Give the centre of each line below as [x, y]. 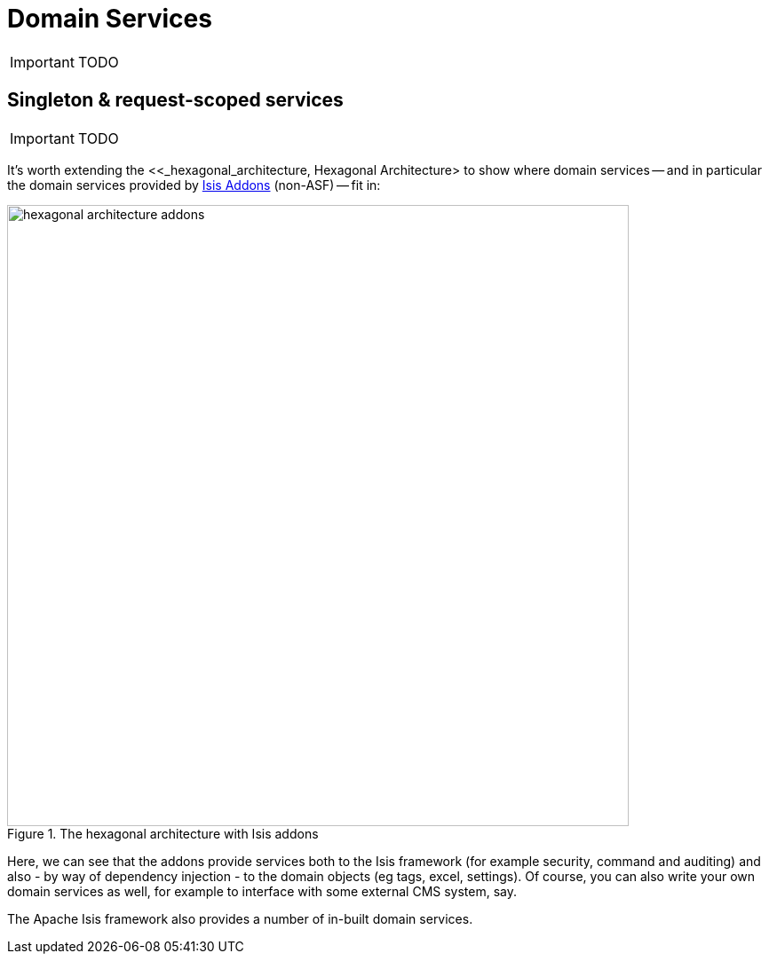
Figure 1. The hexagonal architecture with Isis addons [163, 833]
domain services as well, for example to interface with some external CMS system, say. [262, 891]
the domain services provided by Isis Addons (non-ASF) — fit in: [194, 185]
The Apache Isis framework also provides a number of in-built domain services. [240, 918]
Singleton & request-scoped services [175, 100]
